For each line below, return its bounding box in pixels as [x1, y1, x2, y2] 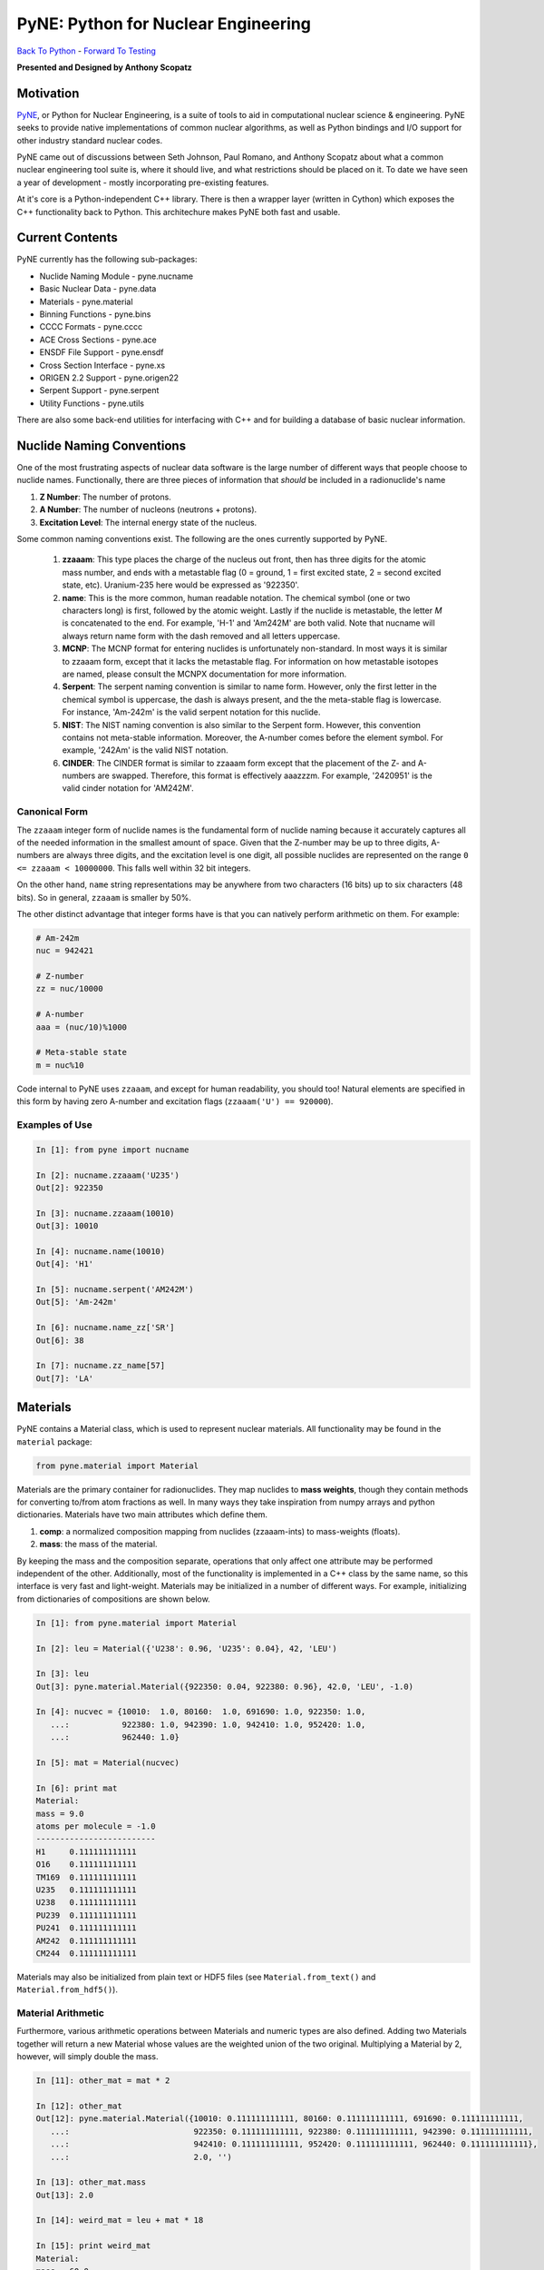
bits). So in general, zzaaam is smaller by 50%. [16, 892, 192, 903]
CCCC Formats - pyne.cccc [39, 321, 143, 332]
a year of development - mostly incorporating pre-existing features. [16, 177, 269, 188]
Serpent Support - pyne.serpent [39, 385, 160, 396]
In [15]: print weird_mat [35, 2241, 151, 2251]
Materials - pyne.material [39, 296, 133, 307]
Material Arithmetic [16, 2007, 104, 2019]
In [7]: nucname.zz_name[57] [35, 1360, 166, 1371]
